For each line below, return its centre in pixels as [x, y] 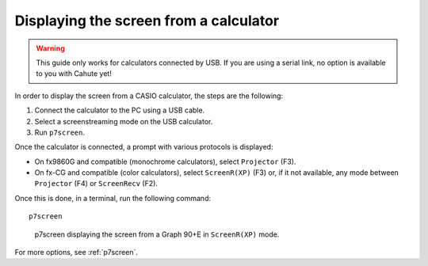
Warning [50, 48]
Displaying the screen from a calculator [147, 21]
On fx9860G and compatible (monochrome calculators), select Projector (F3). [165, 161]
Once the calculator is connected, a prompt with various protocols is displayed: [144, 147]
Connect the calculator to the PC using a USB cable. [120, 110]
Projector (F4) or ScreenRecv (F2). [96, 184]
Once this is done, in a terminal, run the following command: [113, 198]
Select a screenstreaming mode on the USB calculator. [124, 121]
